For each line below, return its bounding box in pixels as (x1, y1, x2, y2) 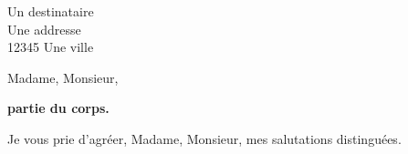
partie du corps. (7, 98, 110, 118)
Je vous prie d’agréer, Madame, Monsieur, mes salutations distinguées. (7, 128, 402, 148)
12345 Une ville (7, 37, 94, 56)
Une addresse (7, 19, 81, 38)
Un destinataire (7, 2, 94, 20)
